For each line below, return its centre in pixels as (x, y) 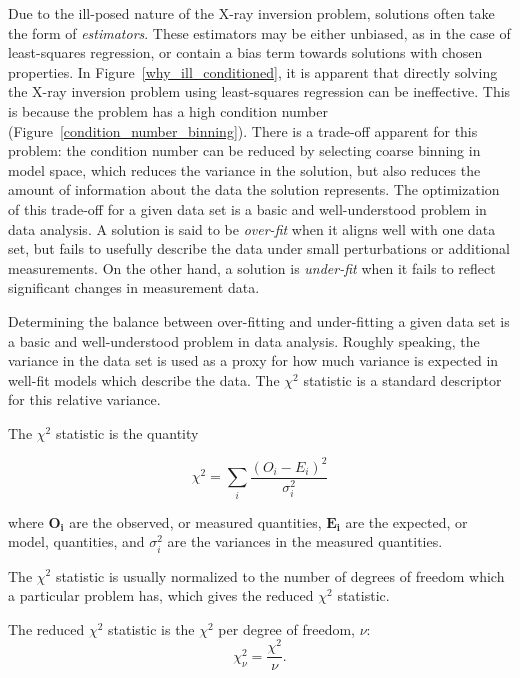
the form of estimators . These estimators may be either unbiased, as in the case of (259, 32)
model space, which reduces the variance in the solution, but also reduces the (244, 169)
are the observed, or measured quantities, (195, 521)
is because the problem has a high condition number (168, 110)
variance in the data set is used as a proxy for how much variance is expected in (253, 360)
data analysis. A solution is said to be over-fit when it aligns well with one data (252, 228)
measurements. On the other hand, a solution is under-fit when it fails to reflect (252, 267)
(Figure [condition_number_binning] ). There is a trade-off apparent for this (243, 130)
